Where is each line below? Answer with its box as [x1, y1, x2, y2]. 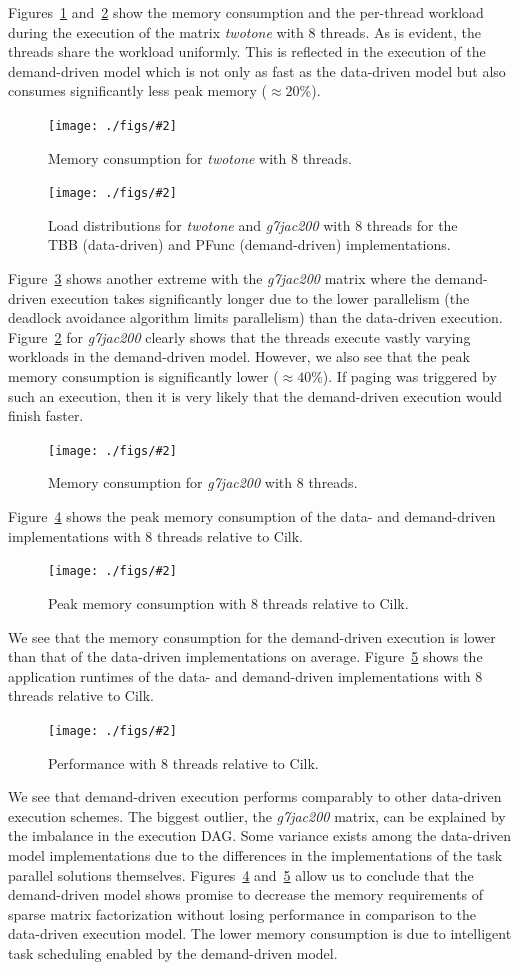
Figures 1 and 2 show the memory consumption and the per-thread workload [8, 2, 484, 22]
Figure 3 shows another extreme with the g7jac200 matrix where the [8, 268, 431, 289]
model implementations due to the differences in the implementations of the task [8, 844, 503, 865]
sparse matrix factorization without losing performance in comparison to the [8, 903, 477, 924]
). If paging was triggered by [322, 366, 497, 387]
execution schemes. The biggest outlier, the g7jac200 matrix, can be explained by [8, 805, 506, 826]
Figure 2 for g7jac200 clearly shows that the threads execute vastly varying [8, 326, 471, 347]
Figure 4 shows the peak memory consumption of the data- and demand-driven [8, 506, 496, 527]
